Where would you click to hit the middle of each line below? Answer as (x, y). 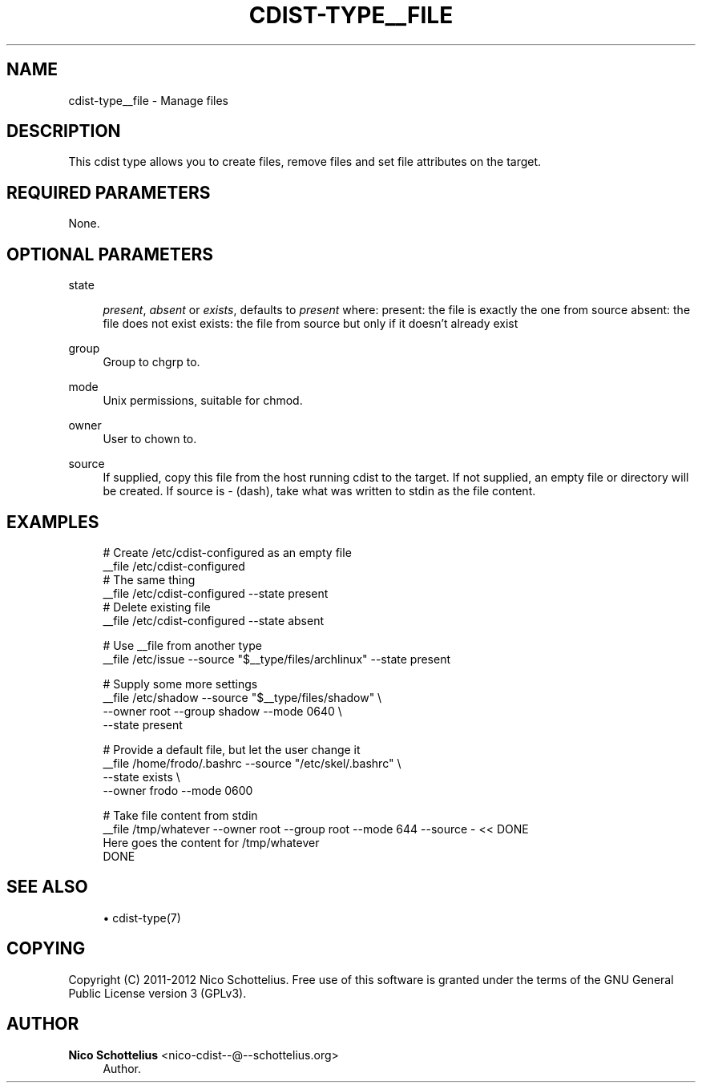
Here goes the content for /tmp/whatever (211, 842)
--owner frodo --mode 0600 (178, 790)
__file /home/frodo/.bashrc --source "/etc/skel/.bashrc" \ (252, 763)
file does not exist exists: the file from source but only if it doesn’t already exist (311, 324)
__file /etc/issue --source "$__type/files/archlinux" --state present (276, 659)
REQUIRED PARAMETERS (109, 192)
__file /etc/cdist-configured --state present (216, 593)
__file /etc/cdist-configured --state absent (213, 620)
